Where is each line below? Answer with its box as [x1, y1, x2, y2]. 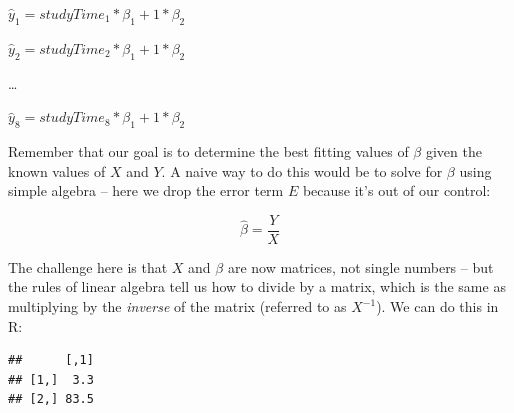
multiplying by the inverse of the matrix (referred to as [8, 296, 347, 317]
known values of [8, 160, 106, 181]
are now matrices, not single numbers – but [227, 256, 494, 277]
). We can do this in [376, 296, 499, 317]
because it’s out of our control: [302, 180, 491, 201]
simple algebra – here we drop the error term [8, 180, 284, 201]
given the [425, 140, 482, 161]
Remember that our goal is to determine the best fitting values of [8, 140, 409, 161]
